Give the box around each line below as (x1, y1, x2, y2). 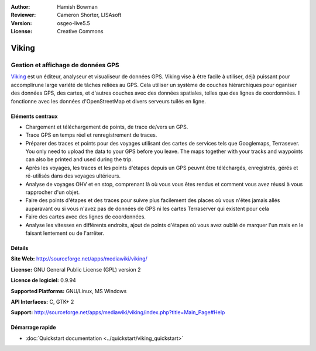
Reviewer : (11, 12, 36, 19)
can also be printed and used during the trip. (25, 156, 133, 163)
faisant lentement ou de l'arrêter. (25, 230, 105, 237)
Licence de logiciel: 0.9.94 (11, 277, 76, 284)
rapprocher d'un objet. (25, 189, 80, 196)
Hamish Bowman (57, 4, 98, 10)
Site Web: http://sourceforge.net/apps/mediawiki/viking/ (11, 255, 147, 262)
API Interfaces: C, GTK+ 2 (11, 298, 74, 305)
